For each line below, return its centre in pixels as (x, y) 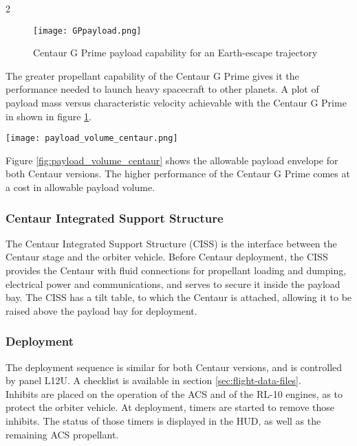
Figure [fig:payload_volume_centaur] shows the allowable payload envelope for (172, 160)
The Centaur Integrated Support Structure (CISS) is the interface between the (171, 243)
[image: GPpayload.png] (87, 31)
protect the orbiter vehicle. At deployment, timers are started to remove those (170, 407)
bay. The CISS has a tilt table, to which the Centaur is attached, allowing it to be (179, 297)
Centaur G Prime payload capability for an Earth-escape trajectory (175, 53)
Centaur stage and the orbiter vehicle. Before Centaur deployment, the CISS (167, 257)
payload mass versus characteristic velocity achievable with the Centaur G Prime (176, 103)
